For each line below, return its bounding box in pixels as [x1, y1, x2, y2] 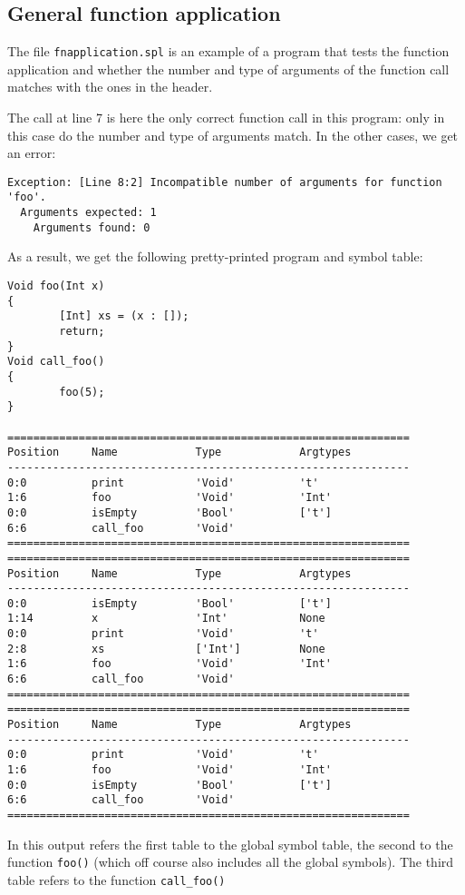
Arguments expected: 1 [20, 206, 157, 220]
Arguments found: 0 [33, 221, 150, 234]
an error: [7, 143, 56, 162]
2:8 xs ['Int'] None [7, 642, 325, 655]
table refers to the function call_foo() [7, 870, 226, 889]
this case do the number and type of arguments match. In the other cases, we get [7, 125, 459, 144]
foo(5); [59, 385, 105, 398]
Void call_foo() [7, 355, 105, 369]
